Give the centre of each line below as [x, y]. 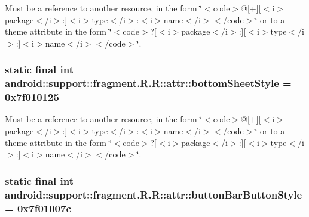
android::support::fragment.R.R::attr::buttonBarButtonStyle [154, 194]
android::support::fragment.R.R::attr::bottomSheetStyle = [148, 83]
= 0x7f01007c [38, 208]
